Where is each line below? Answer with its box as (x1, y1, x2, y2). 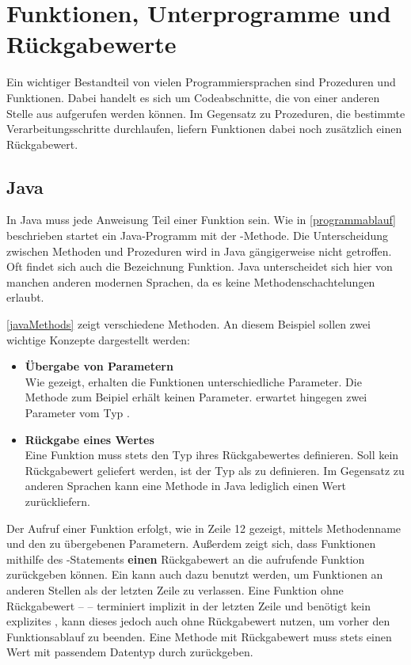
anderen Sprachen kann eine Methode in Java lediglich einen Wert (25, 477, 346, 494)
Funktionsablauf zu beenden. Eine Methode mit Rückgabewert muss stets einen (6, 628, 392, 644)
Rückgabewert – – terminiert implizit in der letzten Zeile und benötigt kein (6, 597, 371, 614)
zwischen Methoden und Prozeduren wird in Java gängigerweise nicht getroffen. (6, 242, 392, 259)
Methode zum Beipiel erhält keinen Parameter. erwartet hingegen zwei (25, 389, 367, 405)
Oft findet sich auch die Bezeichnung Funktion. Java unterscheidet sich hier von (6, 258, 393, 275)
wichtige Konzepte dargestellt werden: (6, 331, 190, 348)
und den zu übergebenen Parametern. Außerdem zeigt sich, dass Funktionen (6, 535, 376, 552)
